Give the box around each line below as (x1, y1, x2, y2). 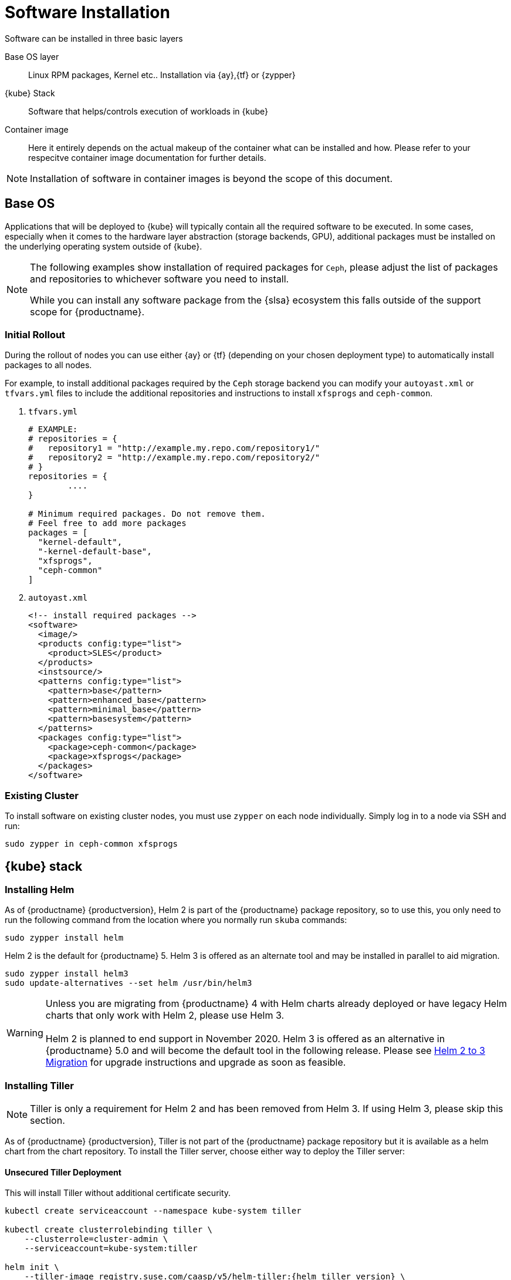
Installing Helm (5, 883, 75, 895)
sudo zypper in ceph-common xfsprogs (5, 839, 178, 849)
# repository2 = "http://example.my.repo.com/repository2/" (28, 453, 320, 463)
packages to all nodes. (5, 360, 92, 370)
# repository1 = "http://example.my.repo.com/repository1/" (28, 443, 320, 453)
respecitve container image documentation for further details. (28, 152, 266, 163)
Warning (6, 1027, 43, 1039)
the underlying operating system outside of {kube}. (5, 241, 202, 251)
